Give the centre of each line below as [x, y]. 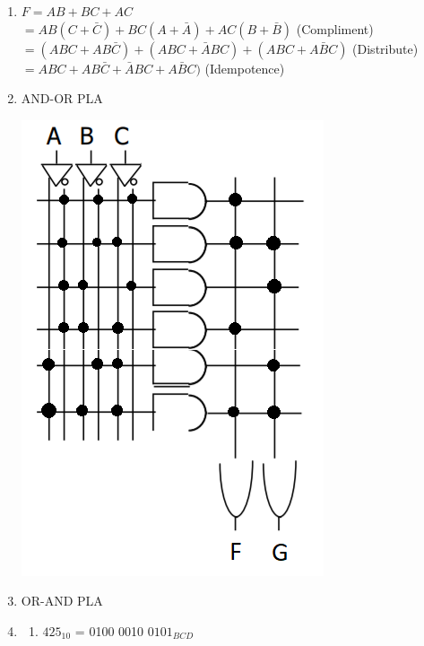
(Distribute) [385, 48]
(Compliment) [335, 28]
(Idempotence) [245, 68]
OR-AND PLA [62, 601]
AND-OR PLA [62, 98]
